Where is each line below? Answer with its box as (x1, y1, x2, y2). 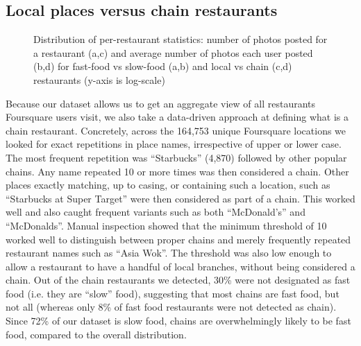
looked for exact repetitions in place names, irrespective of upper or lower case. (6, 137, 342, 151)
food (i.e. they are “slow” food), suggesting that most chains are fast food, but (6, 286, 339, 300)
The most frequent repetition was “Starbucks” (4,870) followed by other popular (6, 150, 347, 164)
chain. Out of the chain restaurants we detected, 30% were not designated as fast (6, 273, 351, 287)
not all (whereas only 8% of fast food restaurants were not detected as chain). (6, 300, 337, 314)
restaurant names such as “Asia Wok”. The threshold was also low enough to (6, 245, 332, 260)
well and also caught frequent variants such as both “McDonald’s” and (6, 205, 305, 219)
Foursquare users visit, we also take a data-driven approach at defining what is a (6, 110, 349, 124)
